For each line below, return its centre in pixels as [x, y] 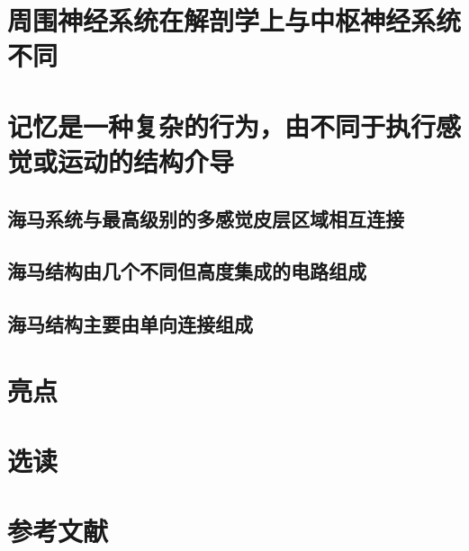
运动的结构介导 [146, 160]
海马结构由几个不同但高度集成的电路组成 [187, 271]
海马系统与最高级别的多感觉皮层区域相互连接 [206, 218]
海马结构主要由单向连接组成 [130, 324]
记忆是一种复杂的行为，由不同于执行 [222, 125]
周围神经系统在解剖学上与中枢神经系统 [234, 20]
